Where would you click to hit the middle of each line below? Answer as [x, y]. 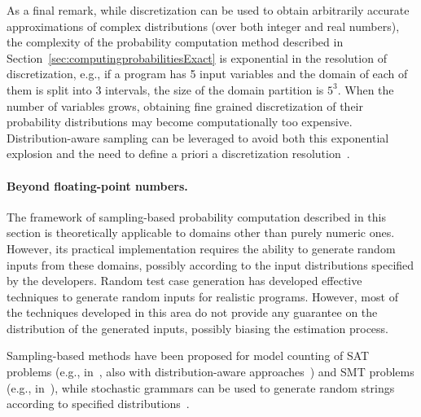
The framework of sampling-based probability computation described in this [197, 216]
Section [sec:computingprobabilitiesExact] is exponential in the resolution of [197, 57]
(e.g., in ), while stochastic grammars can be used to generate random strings [201, 387]
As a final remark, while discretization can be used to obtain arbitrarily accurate [208, 10]
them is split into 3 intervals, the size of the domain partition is [165, 89]
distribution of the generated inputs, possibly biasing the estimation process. [197, 328]
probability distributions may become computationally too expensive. [180, 122]
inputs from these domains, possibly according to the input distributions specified [210, 264]
